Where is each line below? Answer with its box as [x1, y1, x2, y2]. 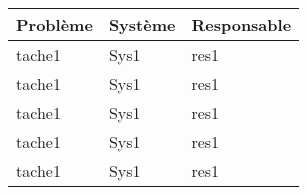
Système [108, 13, 176, 36]
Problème [16, 13, 93, 36]
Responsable [191, 13, 292, 36]
